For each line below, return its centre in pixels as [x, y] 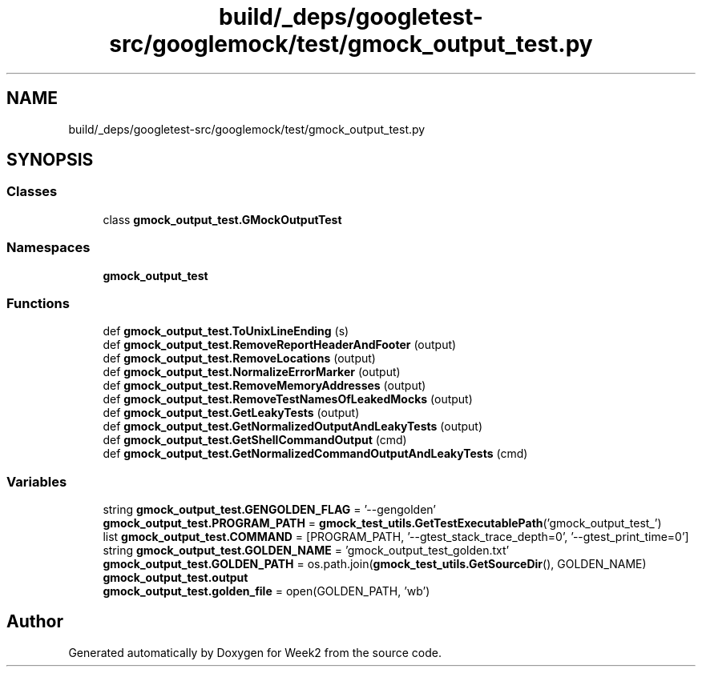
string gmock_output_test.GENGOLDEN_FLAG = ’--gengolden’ [269, 510]
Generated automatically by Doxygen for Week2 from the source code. [255, 652]
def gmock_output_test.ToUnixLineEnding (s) [226, 331]
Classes [32, 192]
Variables [37, 481]
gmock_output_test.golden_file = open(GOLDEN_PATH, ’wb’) [266, 591]
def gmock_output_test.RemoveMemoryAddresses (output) [264, 386]
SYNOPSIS [50, 160]
